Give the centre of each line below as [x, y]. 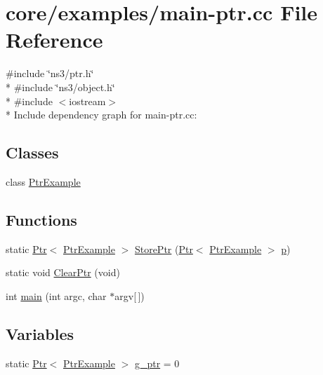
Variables [40, 333]
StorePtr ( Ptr [164, 248]
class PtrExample [43, 181]
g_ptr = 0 [157, 363]
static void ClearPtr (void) [63, 272]
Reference [54, 40]
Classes [32, 152]
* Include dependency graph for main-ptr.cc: [101, 115]
